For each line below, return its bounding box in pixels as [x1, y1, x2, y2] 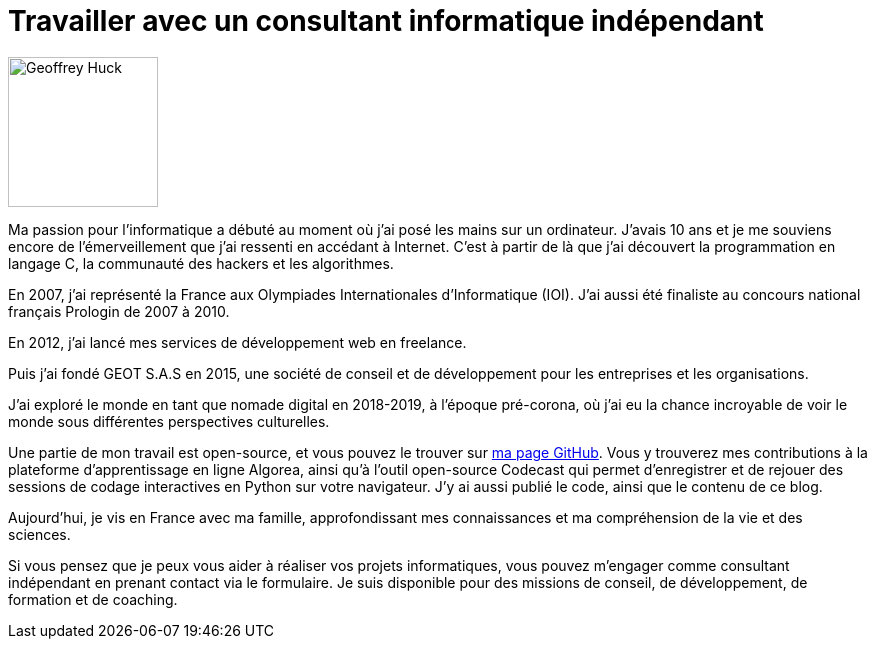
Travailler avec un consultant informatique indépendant [8, 4, 764, 38]
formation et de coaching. [8, 590, 178, 608]
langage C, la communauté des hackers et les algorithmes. [8, 254, 394, 272]
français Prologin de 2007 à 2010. [8, 302, 230, 320]
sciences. [8, 525, 71, 543]
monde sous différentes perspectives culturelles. [8, 412, 330, 430]
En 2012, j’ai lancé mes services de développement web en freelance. [8, 333, 467, 351]
